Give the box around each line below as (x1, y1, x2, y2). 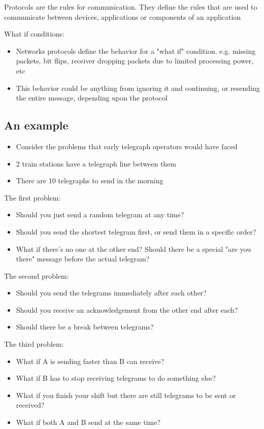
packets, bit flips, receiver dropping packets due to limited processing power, (16, 55, 254, 66)
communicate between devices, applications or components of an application (4, 11, 241, 22)
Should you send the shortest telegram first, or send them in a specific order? (16, 226, 256, 237)
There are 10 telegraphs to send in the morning (16, 175, 163, 186)
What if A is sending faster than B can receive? (16, 355, 164, 366)
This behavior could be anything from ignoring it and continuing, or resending (16, 82, 260, 93)
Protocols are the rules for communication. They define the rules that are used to (4, 2, 257, 12)
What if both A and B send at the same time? (16, 417, 161, 427)
